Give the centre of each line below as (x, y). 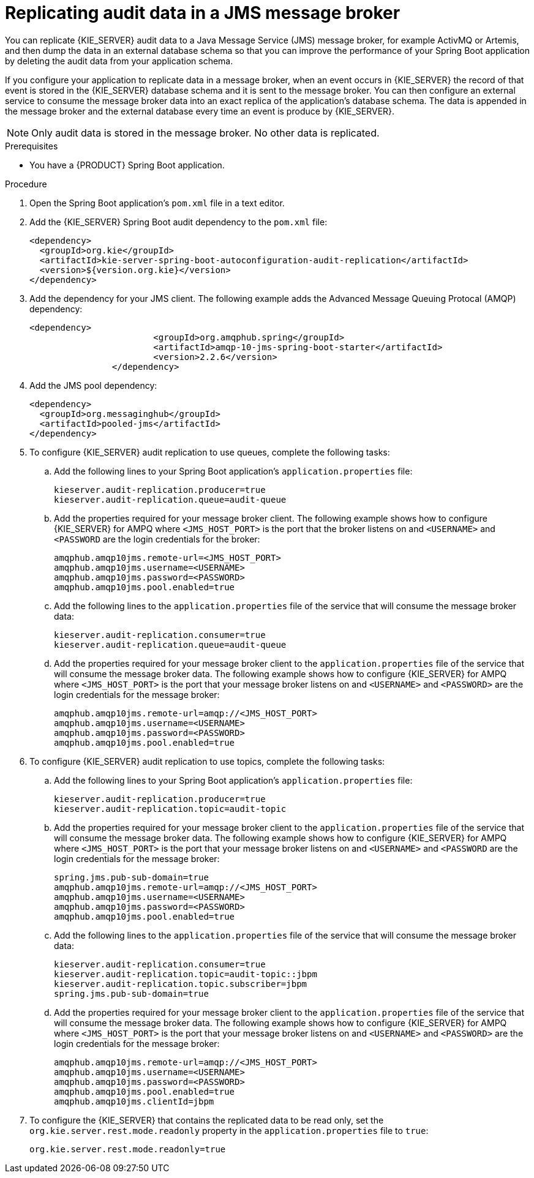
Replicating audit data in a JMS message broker (203, 13)
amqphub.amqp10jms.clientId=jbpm (134, 1101)
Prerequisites (32, 146)
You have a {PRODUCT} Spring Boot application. (127, 165)
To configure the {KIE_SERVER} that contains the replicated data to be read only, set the (207, 1120)
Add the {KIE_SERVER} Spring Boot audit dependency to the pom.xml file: (179, 222)
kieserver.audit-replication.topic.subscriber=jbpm (181, 984)
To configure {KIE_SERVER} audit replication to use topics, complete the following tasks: (207, 761)
